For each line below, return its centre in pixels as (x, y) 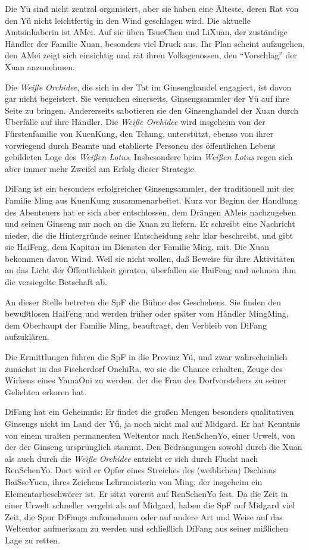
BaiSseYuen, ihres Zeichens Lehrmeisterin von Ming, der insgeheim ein (134, 481)
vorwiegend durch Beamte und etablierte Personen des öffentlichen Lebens (140, 145)
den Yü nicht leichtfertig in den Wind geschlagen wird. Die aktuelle (128, 20)
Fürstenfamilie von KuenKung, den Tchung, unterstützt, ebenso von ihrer (139, 133)
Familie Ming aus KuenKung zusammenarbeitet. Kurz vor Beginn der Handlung (151, 200)
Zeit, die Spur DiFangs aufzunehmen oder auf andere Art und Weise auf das (144, 516)
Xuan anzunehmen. (40, 66)
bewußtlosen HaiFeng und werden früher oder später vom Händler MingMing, (147, 313)
